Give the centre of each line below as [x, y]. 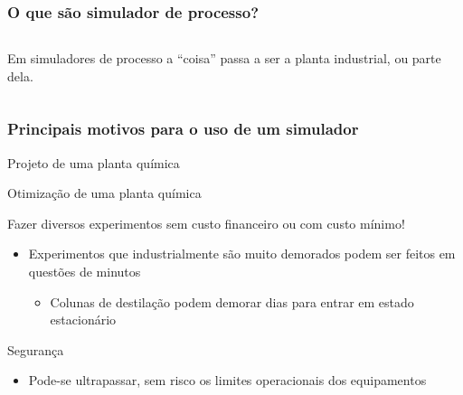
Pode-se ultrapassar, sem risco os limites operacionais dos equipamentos [227, 380]
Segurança [36, 349]
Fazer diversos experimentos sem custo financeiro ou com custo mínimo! [206, 223]
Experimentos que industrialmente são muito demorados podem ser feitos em [242, 254]
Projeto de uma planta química [94, 162]
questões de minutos [85, 271]
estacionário [83, 320]
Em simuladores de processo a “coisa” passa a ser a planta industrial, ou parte [224, 58]
